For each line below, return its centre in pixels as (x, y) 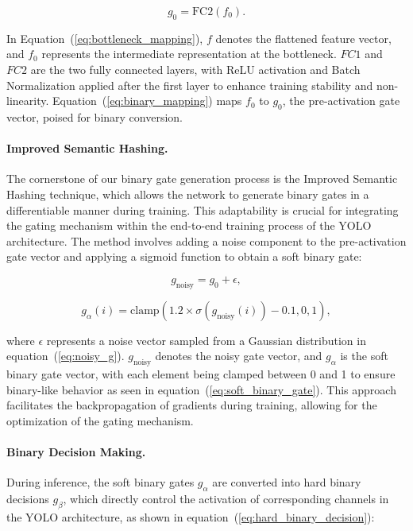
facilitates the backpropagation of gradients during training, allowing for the (192, 405)
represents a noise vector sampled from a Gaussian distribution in (206, 340)
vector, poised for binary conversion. (95, 116)
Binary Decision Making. (76, 452)
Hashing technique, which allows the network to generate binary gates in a (188, 194)
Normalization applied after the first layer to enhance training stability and (190, 85)
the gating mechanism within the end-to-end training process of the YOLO (189, 225)
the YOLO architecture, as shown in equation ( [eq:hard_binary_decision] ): (191, 516)
